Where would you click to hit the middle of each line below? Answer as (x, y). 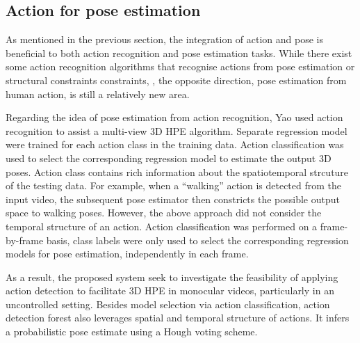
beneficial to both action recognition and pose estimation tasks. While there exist (179, 53)
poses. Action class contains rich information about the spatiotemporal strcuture (177, 171)
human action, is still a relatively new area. (98, 94)
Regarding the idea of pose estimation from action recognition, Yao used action (174, 117)
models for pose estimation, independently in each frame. (127, 254)
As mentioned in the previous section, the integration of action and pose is (165, 39)
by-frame (25, 240)
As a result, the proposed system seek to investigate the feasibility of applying (172, 277)
